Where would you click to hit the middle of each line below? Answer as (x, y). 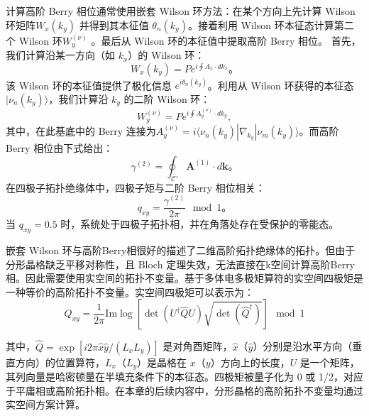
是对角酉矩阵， (198, 346)
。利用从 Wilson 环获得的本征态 (281, 85)
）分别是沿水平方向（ (303, 346)
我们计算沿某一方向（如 (60, 55)
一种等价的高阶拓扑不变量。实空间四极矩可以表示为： (130, 291)
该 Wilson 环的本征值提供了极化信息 (89, 85)
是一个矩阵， (330, 362)
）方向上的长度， (250, 362)
